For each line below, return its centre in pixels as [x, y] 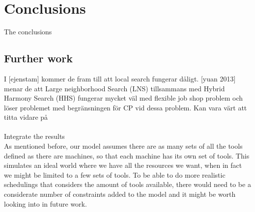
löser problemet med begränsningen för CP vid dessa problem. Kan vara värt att [126, 107]
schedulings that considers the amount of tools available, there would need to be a [127, 184]
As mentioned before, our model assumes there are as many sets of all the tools [123, 146]
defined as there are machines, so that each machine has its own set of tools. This [127, 155]
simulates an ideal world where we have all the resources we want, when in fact [123, 165]
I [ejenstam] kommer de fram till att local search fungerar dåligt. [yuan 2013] [120, 78]
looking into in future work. [45, 203]
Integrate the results [34, 136]
